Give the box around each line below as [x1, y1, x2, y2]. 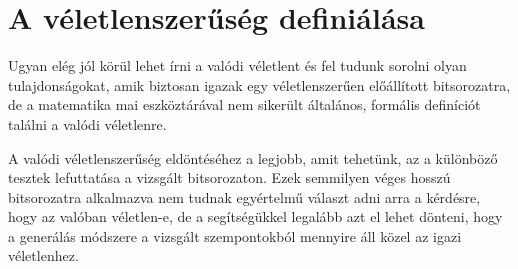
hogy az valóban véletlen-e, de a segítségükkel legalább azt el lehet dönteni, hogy [8, 206, 503, 227]
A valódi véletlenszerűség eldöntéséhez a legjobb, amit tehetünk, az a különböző [8, 147, 498, 168]
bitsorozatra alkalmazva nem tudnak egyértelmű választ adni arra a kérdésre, [8, 186, 481, 207]
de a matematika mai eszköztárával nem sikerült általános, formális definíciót [8, 94, 481, 115]
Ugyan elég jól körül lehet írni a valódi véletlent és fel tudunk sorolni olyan [8, 55, 467, 76]
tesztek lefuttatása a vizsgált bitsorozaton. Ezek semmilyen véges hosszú [8, 167, 451, 188]
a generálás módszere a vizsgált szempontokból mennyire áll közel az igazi [8, 225, 462, 246]
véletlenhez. [8, 245, 79, 266]
